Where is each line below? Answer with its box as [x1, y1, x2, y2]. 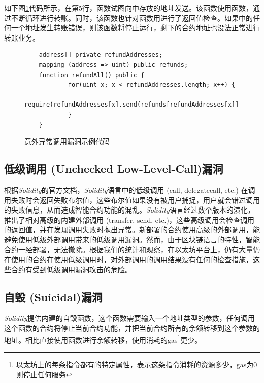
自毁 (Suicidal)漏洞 [4, 289, 103, 304]
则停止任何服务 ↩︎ [16, 369, 72, 379]
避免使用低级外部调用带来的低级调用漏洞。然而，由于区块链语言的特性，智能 [4, 234, 260, 245]
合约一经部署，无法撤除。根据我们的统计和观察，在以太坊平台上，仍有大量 [4, 244, 253, 255]
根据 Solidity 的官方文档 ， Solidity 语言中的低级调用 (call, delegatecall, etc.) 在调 [4, 184, 255, 195]
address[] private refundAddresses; [39, 51, 163, 59]
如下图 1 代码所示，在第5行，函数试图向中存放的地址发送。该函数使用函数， [4, 3, 253, 13]
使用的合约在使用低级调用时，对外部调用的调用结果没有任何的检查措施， [11, 254, 253, 265]
